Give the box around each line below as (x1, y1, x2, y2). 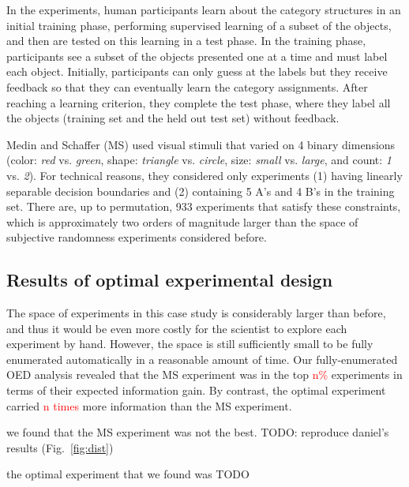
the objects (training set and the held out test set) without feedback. (6, 110, 340, 126)
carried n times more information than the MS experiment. (6, 397, 292, 414)
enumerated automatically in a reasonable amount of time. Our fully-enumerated (6, 350, 398, 367)
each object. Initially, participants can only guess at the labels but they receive (6, 63, 388, 80)
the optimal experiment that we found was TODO (6, 466, 250, 482)
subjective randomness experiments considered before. (6, 229, 267, 245)
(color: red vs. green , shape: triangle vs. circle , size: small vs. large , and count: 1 (6, 152, 392, 168)
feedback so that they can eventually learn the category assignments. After (6, 78, 368, 95)
